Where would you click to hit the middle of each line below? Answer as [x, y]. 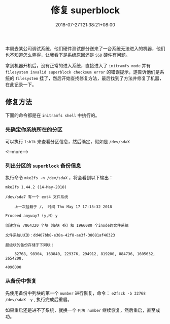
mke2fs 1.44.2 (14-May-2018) [36, 187]
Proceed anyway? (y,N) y [31, 216]
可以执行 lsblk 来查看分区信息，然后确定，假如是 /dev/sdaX [68, 142]
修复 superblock [85, 10]
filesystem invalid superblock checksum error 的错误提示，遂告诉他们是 [82, 72]
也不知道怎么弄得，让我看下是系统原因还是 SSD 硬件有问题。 [68, 55]
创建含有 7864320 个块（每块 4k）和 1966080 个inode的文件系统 [67, 226]
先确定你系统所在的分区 [34, 130]
